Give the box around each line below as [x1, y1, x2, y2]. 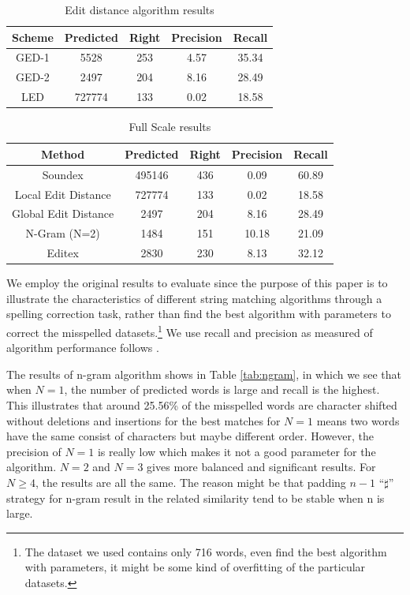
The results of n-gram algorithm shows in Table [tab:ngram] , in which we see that [6, 365, 402, 382]
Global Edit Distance [12, 205, 114, 222]
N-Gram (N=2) [25, 225, 100, 241]
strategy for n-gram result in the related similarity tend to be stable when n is [6, 489, 385, 506]
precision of [6, 443, 61, 459]
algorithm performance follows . [6, 339, 159, 356]
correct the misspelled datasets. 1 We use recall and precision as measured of [6, 321, 373, 340]
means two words [316, 412, 400, 428]
